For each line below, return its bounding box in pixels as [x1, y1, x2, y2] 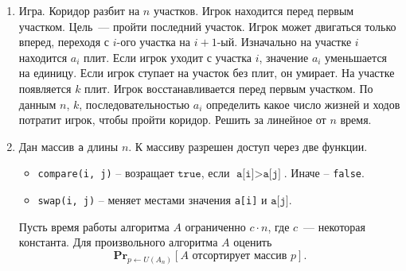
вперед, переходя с [18, 33, 110, 50]
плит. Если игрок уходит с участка [84, 48, 252, 65]
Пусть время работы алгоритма [18, 218, 170, 234]
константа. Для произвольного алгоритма [18, 234, 218, 250]
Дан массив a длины [18, 137, 119, 154]
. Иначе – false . [283, 165, 365, 181]
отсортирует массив [192, 250, 287, 261]
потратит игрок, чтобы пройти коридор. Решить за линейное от [18, 111, 326, 128]
